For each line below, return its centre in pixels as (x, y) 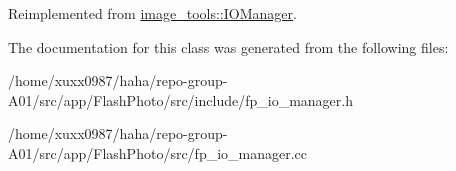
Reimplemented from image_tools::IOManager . (152, 13)
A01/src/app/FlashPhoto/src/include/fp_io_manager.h (180, 99)
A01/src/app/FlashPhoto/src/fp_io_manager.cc (158, 152)
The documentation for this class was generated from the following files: (228, 46)
